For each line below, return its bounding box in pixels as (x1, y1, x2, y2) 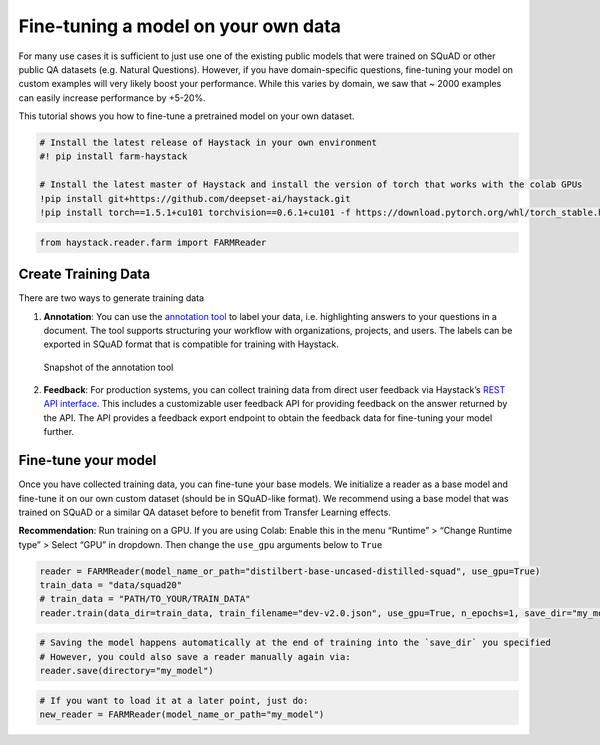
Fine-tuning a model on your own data (18, 15, 342, 37)
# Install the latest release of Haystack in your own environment (39, 137, 378, 149)
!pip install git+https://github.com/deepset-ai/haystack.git (39, 193, 351, 204)
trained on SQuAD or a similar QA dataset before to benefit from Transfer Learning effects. (18, 506, 392, 518)
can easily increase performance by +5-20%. (18, 91, 206, 104)
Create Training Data (18, 266, 150, 283)
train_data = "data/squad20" (39, 580, 183, 591)
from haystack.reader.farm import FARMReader (39, 236, 267, 248)
